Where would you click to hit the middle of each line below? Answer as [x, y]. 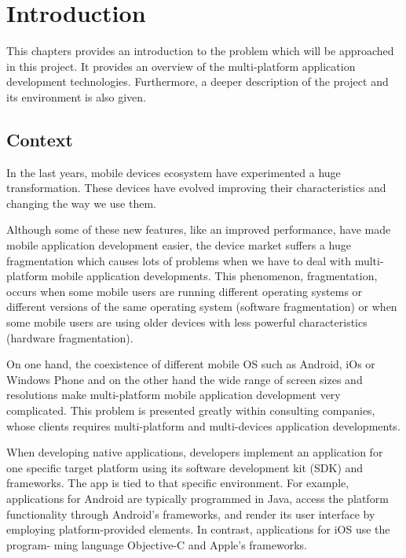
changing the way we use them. [81, 203]
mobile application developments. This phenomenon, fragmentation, [214, 276]
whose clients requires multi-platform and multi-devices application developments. [203, 425]
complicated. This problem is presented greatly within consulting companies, [191, 410]
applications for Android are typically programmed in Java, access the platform [198, 498]
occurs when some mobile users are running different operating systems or [185, 291]
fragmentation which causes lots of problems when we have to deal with [179, 260]
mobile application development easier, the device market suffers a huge [179, 245]
